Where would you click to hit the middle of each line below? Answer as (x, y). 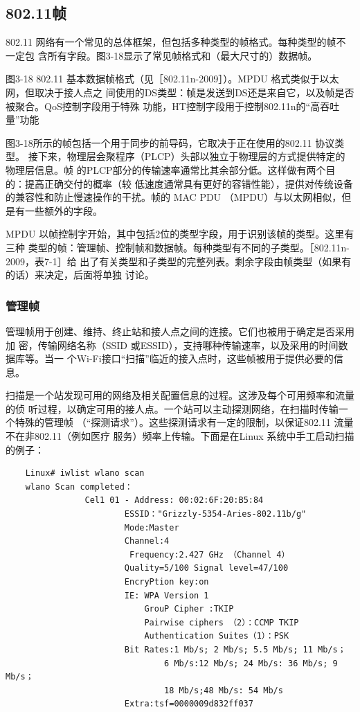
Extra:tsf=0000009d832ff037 (189, 704)
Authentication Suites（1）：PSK (217, 636)
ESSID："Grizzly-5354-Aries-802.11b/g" (215, 514)
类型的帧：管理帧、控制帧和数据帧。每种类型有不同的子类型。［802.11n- (189, 247)
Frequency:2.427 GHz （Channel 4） (209, 554)
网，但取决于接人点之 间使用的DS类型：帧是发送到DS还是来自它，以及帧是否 (180, 92)
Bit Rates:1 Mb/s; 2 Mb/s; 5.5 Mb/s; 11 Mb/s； (235, 649)
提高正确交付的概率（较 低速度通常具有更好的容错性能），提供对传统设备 (189, 183)
